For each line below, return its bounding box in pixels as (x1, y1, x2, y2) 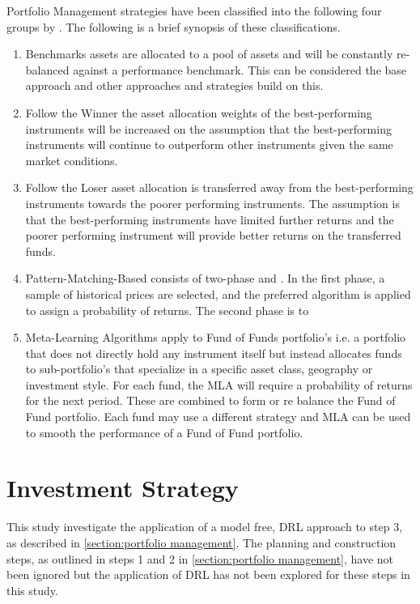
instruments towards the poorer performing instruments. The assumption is (25, 194, 400, 211)
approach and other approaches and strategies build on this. (25, 77, 324, 94)
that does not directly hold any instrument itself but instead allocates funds (25, 344, 402, 361)
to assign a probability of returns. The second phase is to (25, 301, 309, 318)
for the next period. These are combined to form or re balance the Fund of (25, 392, 396, 409)
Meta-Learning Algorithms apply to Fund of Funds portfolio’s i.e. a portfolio (25, 329, 406, 346)
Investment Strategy (6, 471, 239, 504)
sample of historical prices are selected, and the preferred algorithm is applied (25, 285, 411, 302)
